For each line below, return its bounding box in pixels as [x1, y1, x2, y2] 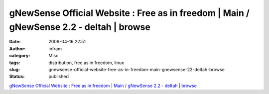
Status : [9, 74, 25, 80]
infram [48, 45, 62, 52]
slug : [9, 66, 20, 72]
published [48, 74, 69, 80]
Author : [9, 45, 26, 52]
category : [9, 53, 30, 59]
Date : [9, 39, 21, 45]
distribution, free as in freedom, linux [48, 60, 125, 66]
